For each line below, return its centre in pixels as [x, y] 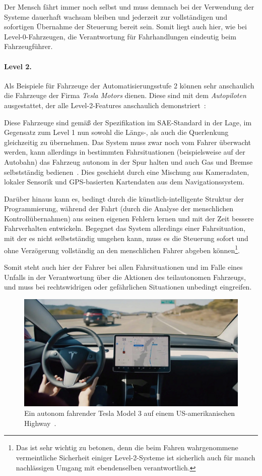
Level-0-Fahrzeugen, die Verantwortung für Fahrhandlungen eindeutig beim [120, 36]
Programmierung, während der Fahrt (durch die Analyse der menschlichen [119, 208]
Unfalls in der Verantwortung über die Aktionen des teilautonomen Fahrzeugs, [125, 277]
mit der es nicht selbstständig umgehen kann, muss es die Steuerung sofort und [126, 238]
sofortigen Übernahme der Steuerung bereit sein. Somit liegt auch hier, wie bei [125, 27]
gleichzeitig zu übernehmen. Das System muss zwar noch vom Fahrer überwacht [128, 142]
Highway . [40, 423]
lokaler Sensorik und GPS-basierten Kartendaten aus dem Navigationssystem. [124, 182]
